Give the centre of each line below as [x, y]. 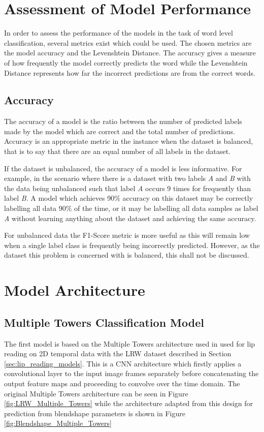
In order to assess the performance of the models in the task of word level [119, 33]
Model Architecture [75, 290]
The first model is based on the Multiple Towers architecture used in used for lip [130, 343]
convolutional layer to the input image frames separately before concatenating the [131, 373]
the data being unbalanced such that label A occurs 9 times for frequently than [128, 188]
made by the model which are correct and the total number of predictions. [120, 131]
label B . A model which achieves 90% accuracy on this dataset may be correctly [129, 198]
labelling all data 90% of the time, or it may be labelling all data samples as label [131, 208]
